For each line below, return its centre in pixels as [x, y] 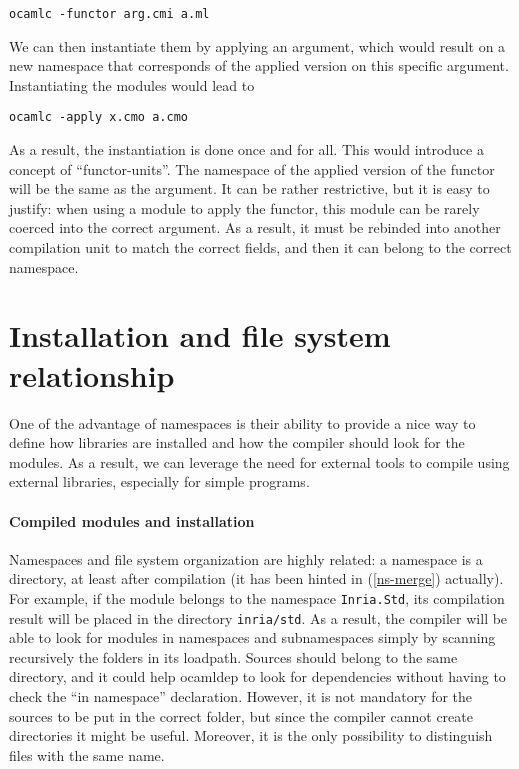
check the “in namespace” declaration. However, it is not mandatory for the [241, 696]
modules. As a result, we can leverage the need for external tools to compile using [259, 461]
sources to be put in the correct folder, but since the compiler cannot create [241, 715]
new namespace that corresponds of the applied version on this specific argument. [259, 65]
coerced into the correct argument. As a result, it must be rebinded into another [255, 227]
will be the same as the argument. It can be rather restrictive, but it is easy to [249, 188]
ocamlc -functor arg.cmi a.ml [109, 14]
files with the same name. [87, 754]
